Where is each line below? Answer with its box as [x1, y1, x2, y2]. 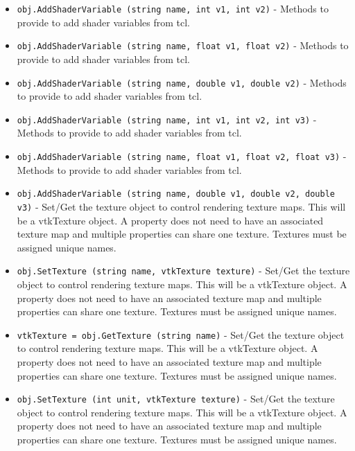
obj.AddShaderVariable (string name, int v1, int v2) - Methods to [17, 1, 329, 15]
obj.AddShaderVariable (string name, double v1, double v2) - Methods [17, 75, 347, 89]
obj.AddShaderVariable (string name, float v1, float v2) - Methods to [17, 38, 349, 53]
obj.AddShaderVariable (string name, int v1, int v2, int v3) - [17, 112, 317, 126]
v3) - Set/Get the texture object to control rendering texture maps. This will [17, 199, 346, 213]
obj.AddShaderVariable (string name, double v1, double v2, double [17, 189, 335, 200]
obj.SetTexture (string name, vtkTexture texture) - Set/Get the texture [17, 263, 350, 278]
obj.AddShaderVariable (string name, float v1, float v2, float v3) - [17, 149, 347, 163]
